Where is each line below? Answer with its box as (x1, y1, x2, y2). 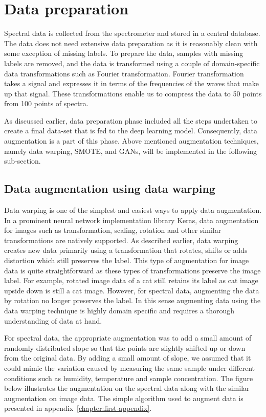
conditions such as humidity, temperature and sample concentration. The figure (4, 372, 253, 383)
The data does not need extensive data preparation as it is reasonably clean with (4, 37, 258, 48)
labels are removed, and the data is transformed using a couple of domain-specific (4, 57, 260, 68)
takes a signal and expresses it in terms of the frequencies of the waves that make (4, 78, 259, 89)
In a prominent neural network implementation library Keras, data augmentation (4, 214, 259, 225)
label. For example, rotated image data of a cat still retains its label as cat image (4, 275, 258, 286)
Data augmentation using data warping (4, 181, 215, 196)
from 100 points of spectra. (4, 98, 88, 109)
